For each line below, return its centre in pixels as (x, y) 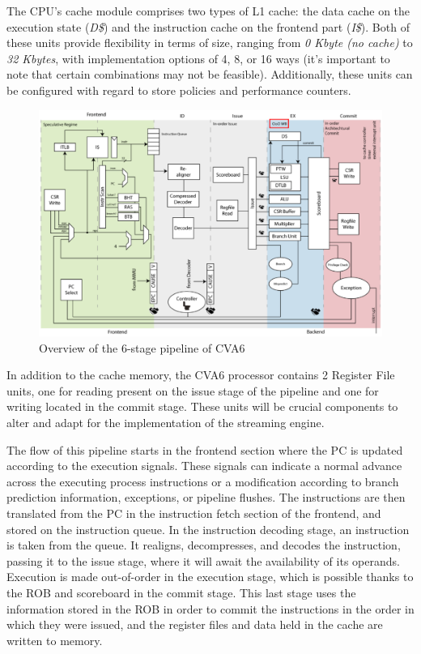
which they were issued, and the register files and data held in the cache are (195, 624)
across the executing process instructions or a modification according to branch (203, 481)
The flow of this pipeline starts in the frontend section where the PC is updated (205, 449)
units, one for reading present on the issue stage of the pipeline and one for (193, 390)
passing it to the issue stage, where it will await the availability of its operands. (203, 560)
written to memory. (55, 640)
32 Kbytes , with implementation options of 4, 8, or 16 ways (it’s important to (198, 58)
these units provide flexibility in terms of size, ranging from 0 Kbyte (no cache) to (210, 43)
